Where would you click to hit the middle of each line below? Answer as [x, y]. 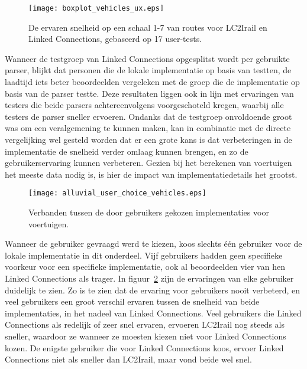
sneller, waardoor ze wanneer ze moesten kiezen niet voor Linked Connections [146, 336]
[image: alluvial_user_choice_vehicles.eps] [117, 193]
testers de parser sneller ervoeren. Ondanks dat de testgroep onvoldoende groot [148, 116]
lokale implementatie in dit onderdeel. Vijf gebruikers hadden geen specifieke [144, 255]
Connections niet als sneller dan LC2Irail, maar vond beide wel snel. [128, 359]
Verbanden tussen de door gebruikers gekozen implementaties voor [149, 212]
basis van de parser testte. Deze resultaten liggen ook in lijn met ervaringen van [149, 93]
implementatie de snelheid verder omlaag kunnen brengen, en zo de [127, 151]
